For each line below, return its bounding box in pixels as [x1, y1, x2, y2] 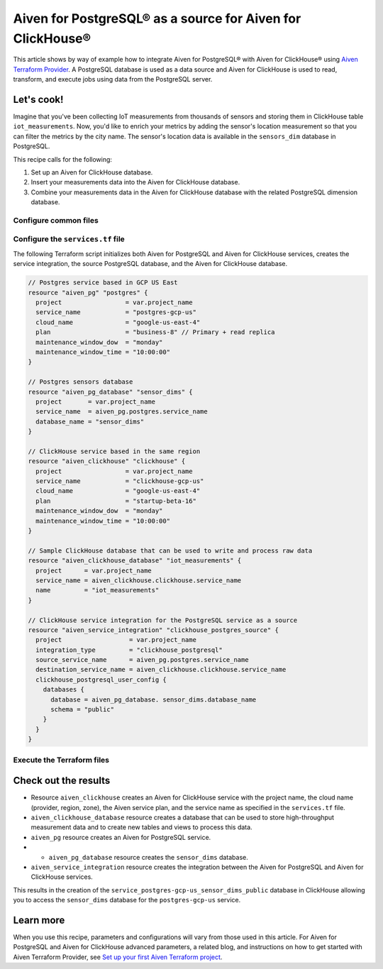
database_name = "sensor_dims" [35, 417, 145, 426]
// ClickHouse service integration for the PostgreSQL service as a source [28, 616, 298, 624]
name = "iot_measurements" [35, 586, 160, 594]
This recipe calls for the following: [13, 155, 113, 163]
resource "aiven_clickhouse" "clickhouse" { [28, 458, 186, 465]
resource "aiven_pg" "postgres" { [28, 288, 148, 297]
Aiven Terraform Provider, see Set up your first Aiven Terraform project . [13, 953, 223, 961]
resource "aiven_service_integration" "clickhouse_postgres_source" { [28, 626, 279, 634]
